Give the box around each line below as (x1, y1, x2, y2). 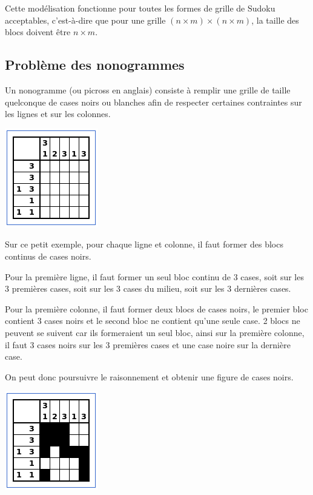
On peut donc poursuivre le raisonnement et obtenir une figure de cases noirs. (5, 370, 294, 383)
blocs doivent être (5, 25, 71, 38)
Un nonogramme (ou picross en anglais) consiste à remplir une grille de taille (5, 83, 291, 96)
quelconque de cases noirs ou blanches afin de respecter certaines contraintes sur (5, 95, 302, 108)
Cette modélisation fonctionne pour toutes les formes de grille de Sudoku (5, 2, 275, 14)
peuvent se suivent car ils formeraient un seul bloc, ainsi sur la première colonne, (5, 326, 305, 338)
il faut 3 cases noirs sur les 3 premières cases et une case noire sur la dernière (5, 338, 291, 351)
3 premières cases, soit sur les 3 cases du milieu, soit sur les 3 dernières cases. (5, 282, 291, 295)
